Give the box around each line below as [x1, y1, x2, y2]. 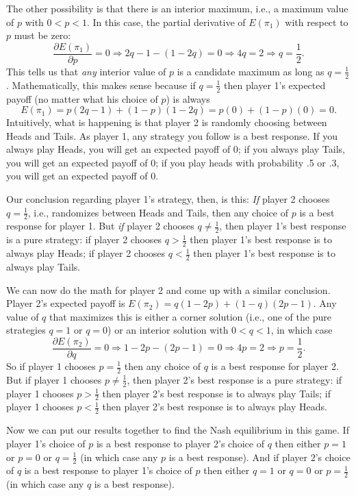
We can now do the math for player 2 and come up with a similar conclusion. [6, 282, 331, 297]
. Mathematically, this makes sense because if [6, 77, 196, 92]
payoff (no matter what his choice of [6, 91, 158, 106]
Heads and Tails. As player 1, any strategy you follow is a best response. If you [6, 128, 338, 142]
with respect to [285, 14, 348, 29]
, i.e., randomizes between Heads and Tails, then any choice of [27, 205, 288, 219]
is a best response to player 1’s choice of [24, 463, 192, 478]
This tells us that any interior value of [6, 64, 166, 78]
